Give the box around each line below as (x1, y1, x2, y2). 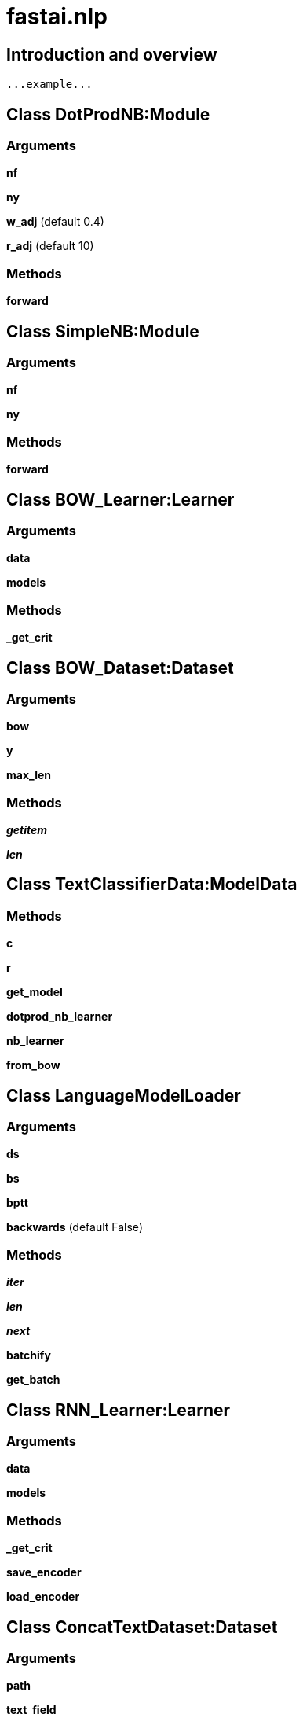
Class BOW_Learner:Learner (6, 489, 235, 509)
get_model (6, 985, 63, 999)
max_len (6, 768, 52, 782)
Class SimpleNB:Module (6, 321, 199, 341)
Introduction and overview (6, 44, 217, 64)
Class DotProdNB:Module (6, 104, 210, 124)
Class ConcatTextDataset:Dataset (6, 1617, 278, 1637)
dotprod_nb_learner (6, 1010, 113, 1024)
